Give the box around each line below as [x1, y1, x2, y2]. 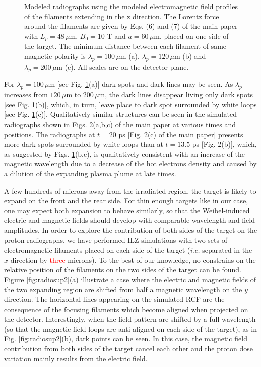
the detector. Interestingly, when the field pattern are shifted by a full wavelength [4, 314, 256, 324]
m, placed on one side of [154, 30, 229, 41]
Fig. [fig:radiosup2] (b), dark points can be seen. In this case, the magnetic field [4, 333, 247, 344]
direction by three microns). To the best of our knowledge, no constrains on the [10, 254, 256, 265]
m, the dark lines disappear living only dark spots [99, 89, 253, 100]
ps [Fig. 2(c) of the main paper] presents [118, 129, 243, 139]
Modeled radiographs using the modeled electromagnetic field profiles [24, 1, 238, 11]
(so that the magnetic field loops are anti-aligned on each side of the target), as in [4, 323, 257, 334]
